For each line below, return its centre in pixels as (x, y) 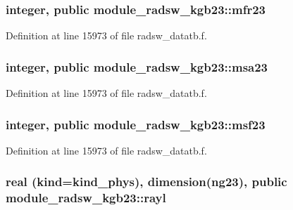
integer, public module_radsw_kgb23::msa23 (137, 66)
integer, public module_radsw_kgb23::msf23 (136, 124)
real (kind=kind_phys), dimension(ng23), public (146, 182)
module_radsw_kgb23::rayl (86, 198)
